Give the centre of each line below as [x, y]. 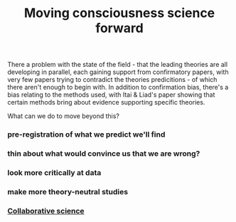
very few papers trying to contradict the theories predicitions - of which [112, 80]
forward [119, 28]
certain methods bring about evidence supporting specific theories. [106, 102]
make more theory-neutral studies [68, 191]
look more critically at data [54, 172]
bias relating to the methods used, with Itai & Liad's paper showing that [111, 95]
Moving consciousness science [119, 13]
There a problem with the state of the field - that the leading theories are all [118, 65]
